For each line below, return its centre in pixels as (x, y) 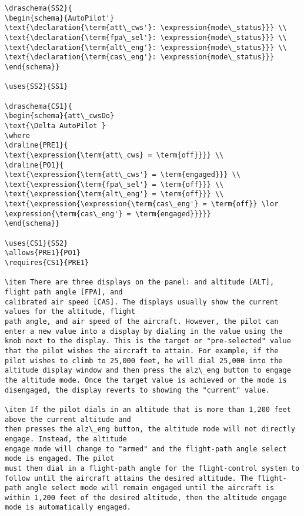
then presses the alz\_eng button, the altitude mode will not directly (150, 429)
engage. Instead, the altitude (66, 439)
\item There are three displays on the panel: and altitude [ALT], (140, 282)
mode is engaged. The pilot (60, 459)
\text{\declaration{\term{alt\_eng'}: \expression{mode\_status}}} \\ (146, 47)
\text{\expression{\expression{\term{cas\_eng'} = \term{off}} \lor (142, 204)
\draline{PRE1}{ (36, 145)
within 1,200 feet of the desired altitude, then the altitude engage (146, 497)
